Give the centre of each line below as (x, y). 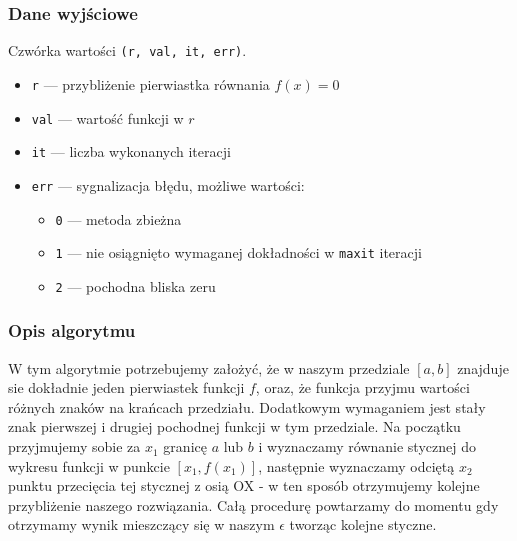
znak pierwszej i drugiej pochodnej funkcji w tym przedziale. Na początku (234, 426)
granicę (185, 446)
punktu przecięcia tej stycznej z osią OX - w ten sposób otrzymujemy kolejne (244, 485)
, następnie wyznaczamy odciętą (356, 465)
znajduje (483, 367)
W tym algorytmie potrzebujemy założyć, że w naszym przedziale (209, 367)
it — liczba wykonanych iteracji (131, 151)
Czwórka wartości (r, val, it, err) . (127, 50)
